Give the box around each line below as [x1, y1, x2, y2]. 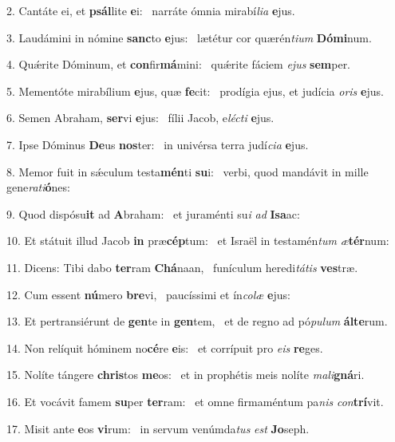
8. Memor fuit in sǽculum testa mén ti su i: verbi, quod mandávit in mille [6, 163, 369, 180]
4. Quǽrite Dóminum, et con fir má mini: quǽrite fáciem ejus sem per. [6, 56, 351, 73]
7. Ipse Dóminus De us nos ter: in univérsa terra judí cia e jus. [6, 136, 309, 152]
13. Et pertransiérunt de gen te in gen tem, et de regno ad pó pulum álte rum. [6, 313, 388, 330]
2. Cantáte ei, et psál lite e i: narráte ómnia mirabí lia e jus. [6, 2, 295, 18]
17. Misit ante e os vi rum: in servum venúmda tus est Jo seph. [6, 420, 310, 436]
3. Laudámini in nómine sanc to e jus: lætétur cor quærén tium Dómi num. [6, 29, 372, 45]
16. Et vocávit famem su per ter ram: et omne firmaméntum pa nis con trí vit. [6, 393, 384, 409]
